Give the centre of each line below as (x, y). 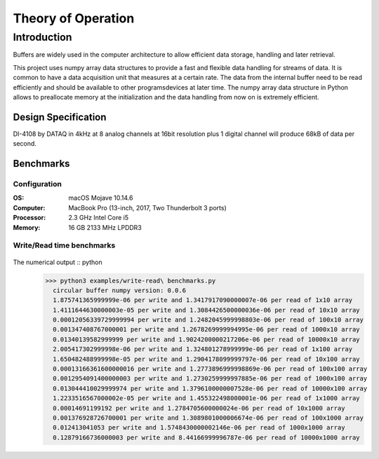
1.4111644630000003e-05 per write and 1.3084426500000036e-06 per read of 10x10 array (207, 310)
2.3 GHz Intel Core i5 (99, 218)
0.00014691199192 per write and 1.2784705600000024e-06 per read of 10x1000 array (199, 408)
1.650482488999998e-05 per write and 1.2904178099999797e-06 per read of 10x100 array (207, 359)
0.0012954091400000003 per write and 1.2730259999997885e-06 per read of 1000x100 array (210, 379)
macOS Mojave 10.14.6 (101, 198)
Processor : (29, 218)
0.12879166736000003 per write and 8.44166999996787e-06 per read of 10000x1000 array (207, 437)
